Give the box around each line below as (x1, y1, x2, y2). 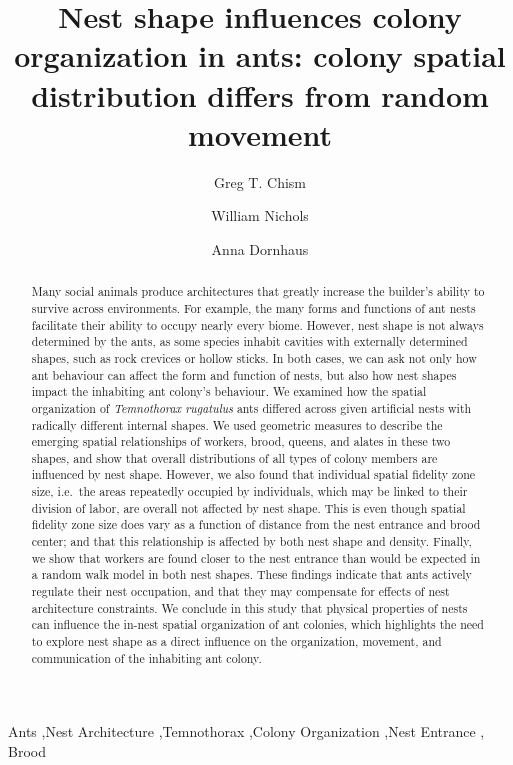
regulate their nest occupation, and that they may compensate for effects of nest (31, 583, 450, 600)
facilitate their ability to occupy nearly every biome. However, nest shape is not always (31, 316, 484, 333)
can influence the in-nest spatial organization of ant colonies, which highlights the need (31, 616, 484, 633)
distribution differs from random (31, 74, 489, 115)
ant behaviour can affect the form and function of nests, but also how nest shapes (31, 366, 457, 383)
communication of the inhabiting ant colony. (31, 649, 262, 666)
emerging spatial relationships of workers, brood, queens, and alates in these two (31, 433, 451, 450)
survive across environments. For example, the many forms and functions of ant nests (31, 299, 476, 316)
